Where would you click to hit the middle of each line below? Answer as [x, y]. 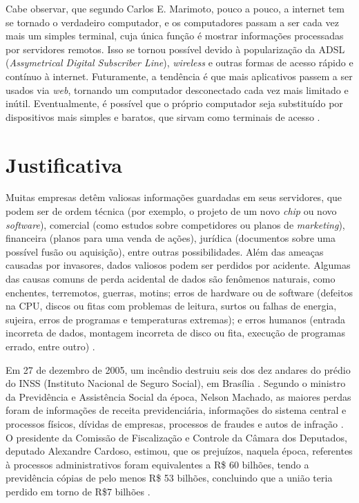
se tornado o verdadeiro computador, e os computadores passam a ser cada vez [172, 22]
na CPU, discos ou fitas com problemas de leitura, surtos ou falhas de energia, [171, 306]
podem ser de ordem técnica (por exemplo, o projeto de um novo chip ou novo [171, 211]
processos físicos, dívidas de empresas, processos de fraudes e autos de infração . [175, 423]
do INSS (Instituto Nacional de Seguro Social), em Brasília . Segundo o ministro [176, 383]
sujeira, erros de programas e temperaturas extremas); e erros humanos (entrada [176, 319]
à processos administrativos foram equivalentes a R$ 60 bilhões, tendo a [157, 464]
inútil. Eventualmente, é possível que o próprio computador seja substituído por [174, 103]
